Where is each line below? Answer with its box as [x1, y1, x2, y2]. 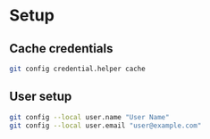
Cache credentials [9, 41, 113, 56]
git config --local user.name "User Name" [9, 112, 170, 121]
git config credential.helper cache [9, 64, 146, 73]
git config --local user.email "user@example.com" [9, 121, 202, 130]
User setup [9, 89, 72, 104]
